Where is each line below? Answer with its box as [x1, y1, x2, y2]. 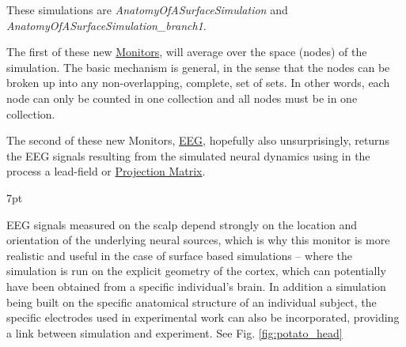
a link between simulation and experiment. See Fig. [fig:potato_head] [6, 324, 343, 341]
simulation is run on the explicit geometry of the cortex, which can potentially [6, 262, 386, 279]
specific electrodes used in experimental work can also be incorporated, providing [6, 309, 400, 326]
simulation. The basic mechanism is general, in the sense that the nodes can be [6, 58, 390, 75]
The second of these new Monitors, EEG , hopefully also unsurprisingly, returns [6, 132, 389, 149]
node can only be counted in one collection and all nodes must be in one [6, 89, 358, 106]
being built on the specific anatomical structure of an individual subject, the [6, 293, 377, 310]
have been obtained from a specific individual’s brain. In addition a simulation [6, 277, 386, 294]
